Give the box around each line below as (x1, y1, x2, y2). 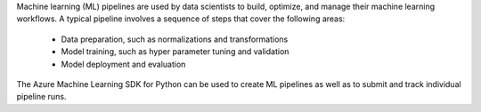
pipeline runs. (16, 92, 67, 102)
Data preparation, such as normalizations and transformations (61, 34, 289, 44)
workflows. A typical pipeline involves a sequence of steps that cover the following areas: (16, 13, 346, 24)
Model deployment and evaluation (61, 59, 186, 69)
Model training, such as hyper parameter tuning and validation (61, 46, 289, 57)
